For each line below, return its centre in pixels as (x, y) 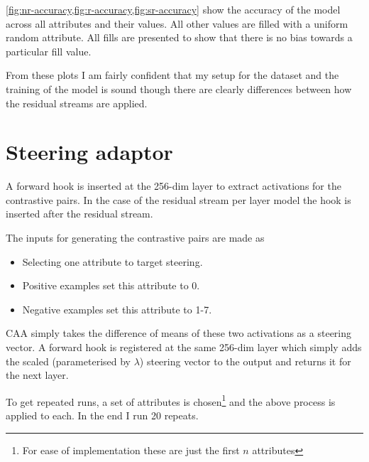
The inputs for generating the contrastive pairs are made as (135, 238)
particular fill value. (49, 51)
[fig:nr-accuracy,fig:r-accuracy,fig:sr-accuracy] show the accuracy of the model (173, 9)
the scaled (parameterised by (68, 361)
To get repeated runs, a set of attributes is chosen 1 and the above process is (171, 400)
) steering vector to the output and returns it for (245, 361)
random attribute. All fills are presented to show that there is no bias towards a (179, 37)
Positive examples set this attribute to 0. (111, 285)
